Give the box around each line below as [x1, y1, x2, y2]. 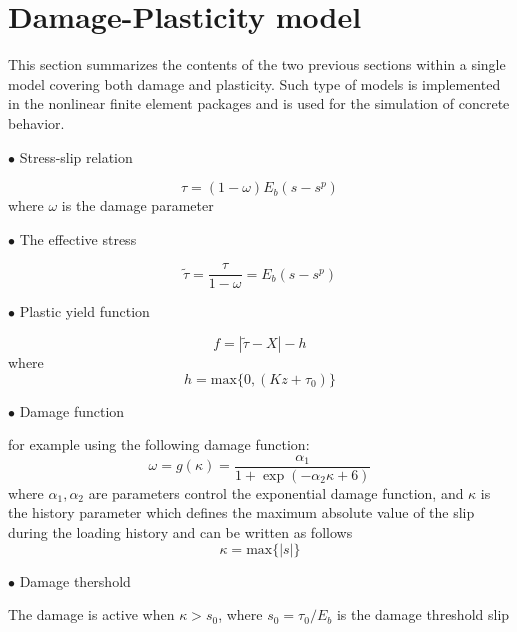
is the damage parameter [61, 195, 214, 216]
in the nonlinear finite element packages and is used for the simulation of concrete [8, 93, 510, 114]
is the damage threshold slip [336, 604, 510, 625]
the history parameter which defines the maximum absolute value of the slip [8, 502, 475, 523]
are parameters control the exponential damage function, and [88, 482, 464, 503]
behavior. [8, 112, 65, 133]
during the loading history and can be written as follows [8, 521, 353, 542]
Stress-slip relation [19, 146, 133, 167]
